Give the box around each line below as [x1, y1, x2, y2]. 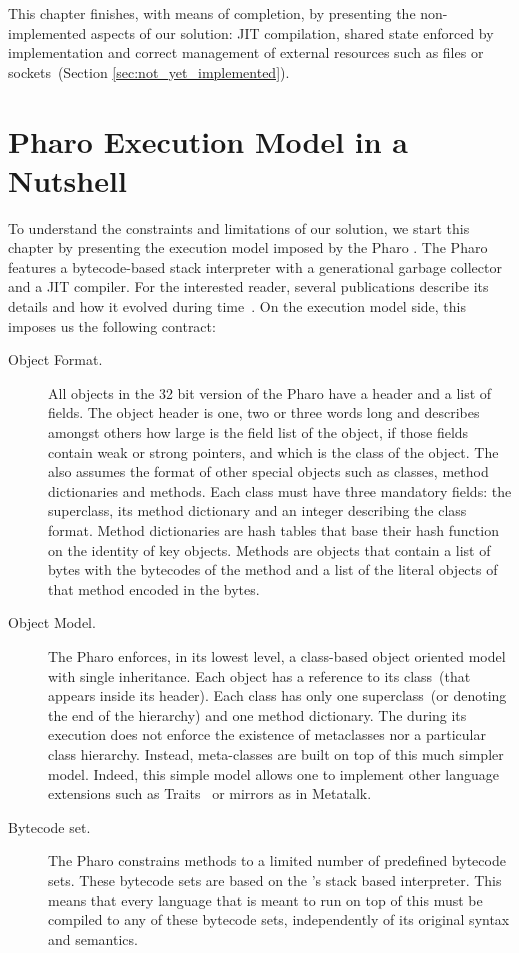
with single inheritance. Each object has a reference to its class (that [48, 665, 471, 686]
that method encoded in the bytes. [48, 578, 260, 599]
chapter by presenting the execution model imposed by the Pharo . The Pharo [8, 237, 488, 258]
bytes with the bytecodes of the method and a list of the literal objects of [48, 559, 498, 580]
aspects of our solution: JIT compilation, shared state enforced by [90, 22, 494, 43]
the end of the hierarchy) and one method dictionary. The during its [48, 704, 467, 725]
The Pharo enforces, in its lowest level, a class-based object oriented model [48, 645, 506, 666]
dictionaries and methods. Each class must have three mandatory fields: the [48, 480, 512, 501]
